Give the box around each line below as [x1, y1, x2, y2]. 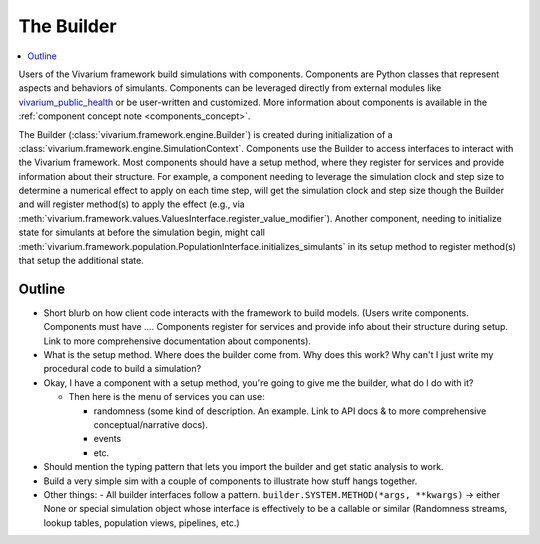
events [93, 433, 122, 445]
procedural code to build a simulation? [43, 363, 202, 375]
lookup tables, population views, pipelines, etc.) [43, 516, 240, 529]
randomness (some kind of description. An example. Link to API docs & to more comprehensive [93, 405, 487, 417]
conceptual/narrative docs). [93, 419, 209, 431]
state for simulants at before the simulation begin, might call [18, 226, 265, 239]
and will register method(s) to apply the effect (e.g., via [18, 198, 245, 210]
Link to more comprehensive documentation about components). [43, 335, 312, 347]
